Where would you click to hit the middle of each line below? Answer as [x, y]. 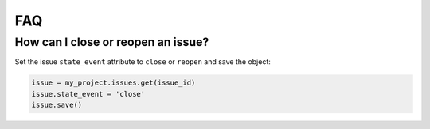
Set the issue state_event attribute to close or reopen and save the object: [143, 62]
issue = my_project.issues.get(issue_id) [113, 83]
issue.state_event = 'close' [88, 94]
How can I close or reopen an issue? [112, 42]
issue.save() [57, 105]
